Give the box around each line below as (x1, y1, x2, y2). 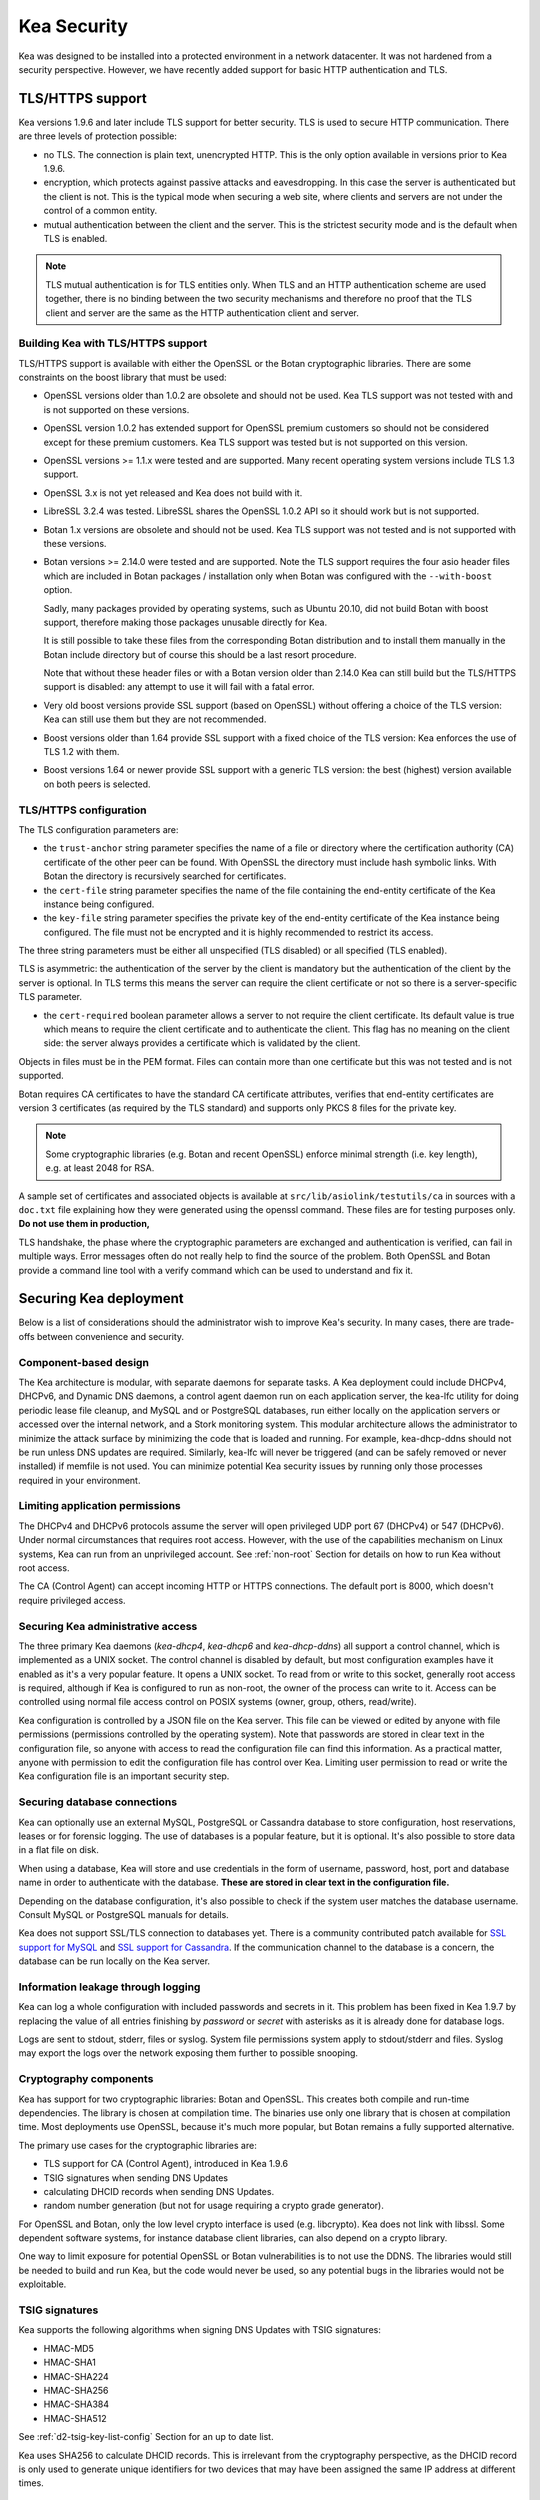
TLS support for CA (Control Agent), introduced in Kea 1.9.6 (43, 2158, 289, 2170)
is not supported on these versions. (43, 403, 190, 415)
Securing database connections (18, 1795, 178, 1809)
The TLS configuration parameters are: (18, 823, 179, 835)
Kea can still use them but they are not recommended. (43, 713, 267, 725)
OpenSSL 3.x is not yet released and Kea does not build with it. (43, 486, 303, 499)
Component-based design (18, 1355, 150, 1369)
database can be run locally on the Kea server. (18, 1955, 210, 1967)
